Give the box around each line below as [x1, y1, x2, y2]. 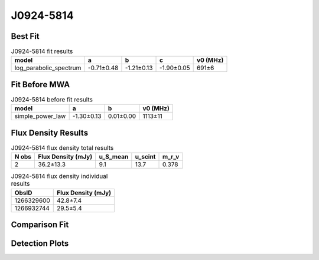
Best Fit [11, 31, 40, 41]
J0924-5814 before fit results [11, 96, 93, 104]
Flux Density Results [11, 127, 89, 138]
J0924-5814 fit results [11, 47, 73, 55]
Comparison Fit [11, 220, 69, 230]
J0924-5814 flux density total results [11, 144, 114, 152]
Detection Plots [11, 239, 69, 249]
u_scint [135, 153, 156, 161]
